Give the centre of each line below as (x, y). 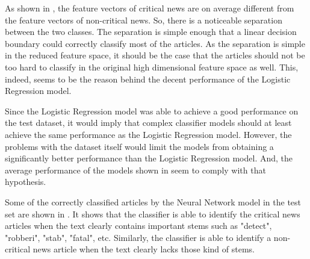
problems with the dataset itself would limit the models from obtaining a (139, 146)
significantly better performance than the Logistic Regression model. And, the (149, 158)
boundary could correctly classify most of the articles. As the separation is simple (155, 43)
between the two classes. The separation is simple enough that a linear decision (151, 32)
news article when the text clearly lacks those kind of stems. (144, 249)
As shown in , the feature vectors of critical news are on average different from (150, 8)
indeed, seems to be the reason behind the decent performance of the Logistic (148, 79)
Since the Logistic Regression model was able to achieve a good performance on (152, 111)
